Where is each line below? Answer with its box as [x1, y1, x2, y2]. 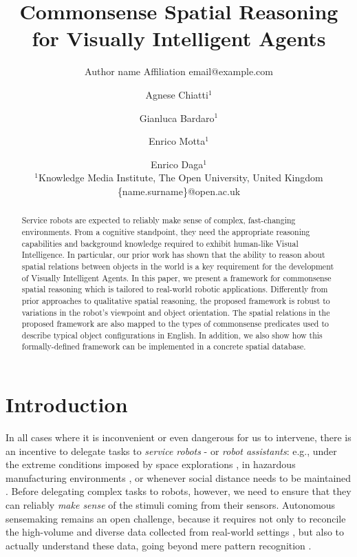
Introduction [6, 390, 128, 418]
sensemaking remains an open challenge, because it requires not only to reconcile [6, 511, 346, 525]
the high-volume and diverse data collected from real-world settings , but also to [6, 525, 345, 539]
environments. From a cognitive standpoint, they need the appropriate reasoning [21, 225, 310, 237]
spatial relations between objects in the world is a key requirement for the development [21, 260, 334, 272]
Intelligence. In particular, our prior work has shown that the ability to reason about [21, 249, 325, 261]
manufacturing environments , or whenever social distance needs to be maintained [6, 470, 351, 485]
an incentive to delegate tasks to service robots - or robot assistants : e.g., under [6, 443, 337, 458]
